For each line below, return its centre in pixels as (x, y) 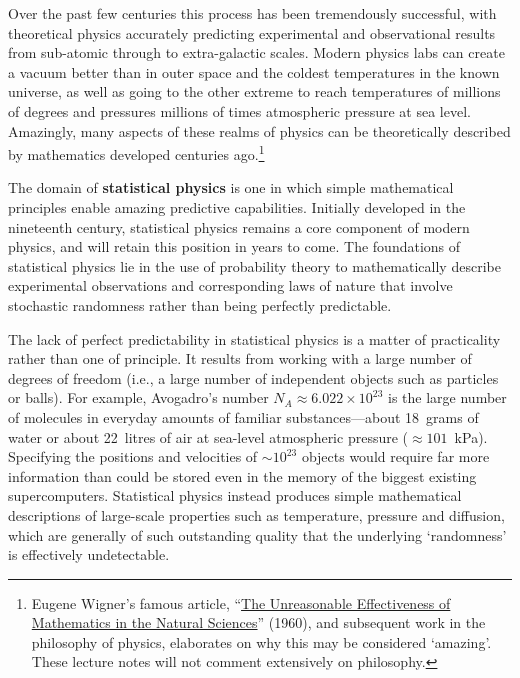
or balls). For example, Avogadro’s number (138, 397)
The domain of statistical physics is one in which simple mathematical (231, 187)
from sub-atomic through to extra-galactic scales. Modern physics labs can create (256, 52)
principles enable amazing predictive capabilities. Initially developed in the (237, 207)
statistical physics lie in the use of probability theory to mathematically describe (254, 265)
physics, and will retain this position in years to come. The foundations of (234, 246)
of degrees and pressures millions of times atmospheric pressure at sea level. (239, 110)
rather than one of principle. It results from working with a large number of (240, 358)
